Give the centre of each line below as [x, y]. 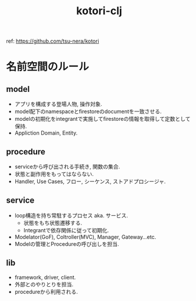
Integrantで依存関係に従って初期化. [66, 230]
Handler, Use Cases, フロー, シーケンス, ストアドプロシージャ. [90, 181]
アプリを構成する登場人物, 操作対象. [58, 104]
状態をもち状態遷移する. [53, 223]
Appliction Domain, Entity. [46, 133]
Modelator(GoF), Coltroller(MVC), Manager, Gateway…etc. [85, 237]
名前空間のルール [48, 67]
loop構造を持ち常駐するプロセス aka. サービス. [71, 215]
